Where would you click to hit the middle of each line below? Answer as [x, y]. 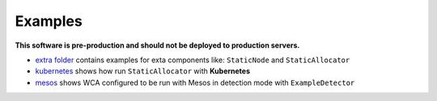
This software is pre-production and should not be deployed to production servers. [157, 45]
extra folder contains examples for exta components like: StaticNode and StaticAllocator [193, 60]
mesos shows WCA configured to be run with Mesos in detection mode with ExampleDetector [195, 82]
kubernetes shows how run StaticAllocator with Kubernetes [143, 71]
